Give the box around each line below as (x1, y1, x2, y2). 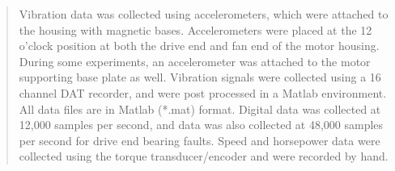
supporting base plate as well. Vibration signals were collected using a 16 (19, 69, 381, 85)
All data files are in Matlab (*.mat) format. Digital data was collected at (19, 100, 381, 117)
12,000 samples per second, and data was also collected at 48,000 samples (19, 116, 384, 133)
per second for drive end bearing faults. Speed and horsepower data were (19, 131, 380, 148)
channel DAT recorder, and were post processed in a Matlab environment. (19, 84, 387, 101)
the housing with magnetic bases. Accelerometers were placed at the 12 (19, 21, 372, 38)
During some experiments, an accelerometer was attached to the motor (19, 52, 371, 69)
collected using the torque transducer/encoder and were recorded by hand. (19, 148, 389, 165)
